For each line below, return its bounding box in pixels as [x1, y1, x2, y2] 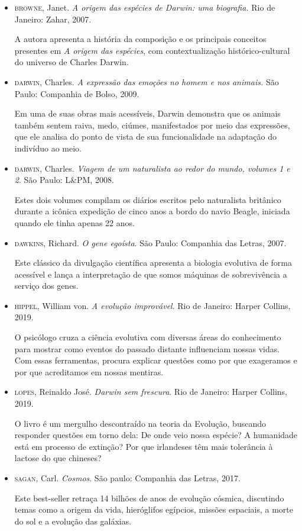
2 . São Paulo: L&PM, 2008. [14, 173, 114, 186]
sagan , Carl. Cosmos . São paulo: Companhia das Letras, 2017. [14, 472, 241, 484]
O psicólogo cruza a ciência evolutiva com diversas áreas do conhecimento [14, 331, 281, 343]
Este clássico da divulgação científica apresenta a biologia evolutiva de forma [14, 256, 292, 269]
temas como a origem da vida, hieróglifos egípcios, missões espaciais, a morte [14, 503, 294, 516]
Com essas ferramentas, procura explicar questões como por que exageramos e [14, 354, 297, 366]
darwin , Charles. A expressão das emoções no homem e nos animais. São [14, 75, 279, 88]
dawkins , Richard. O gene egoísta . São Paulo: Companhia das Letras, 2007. [14, 236, 287, 249]
